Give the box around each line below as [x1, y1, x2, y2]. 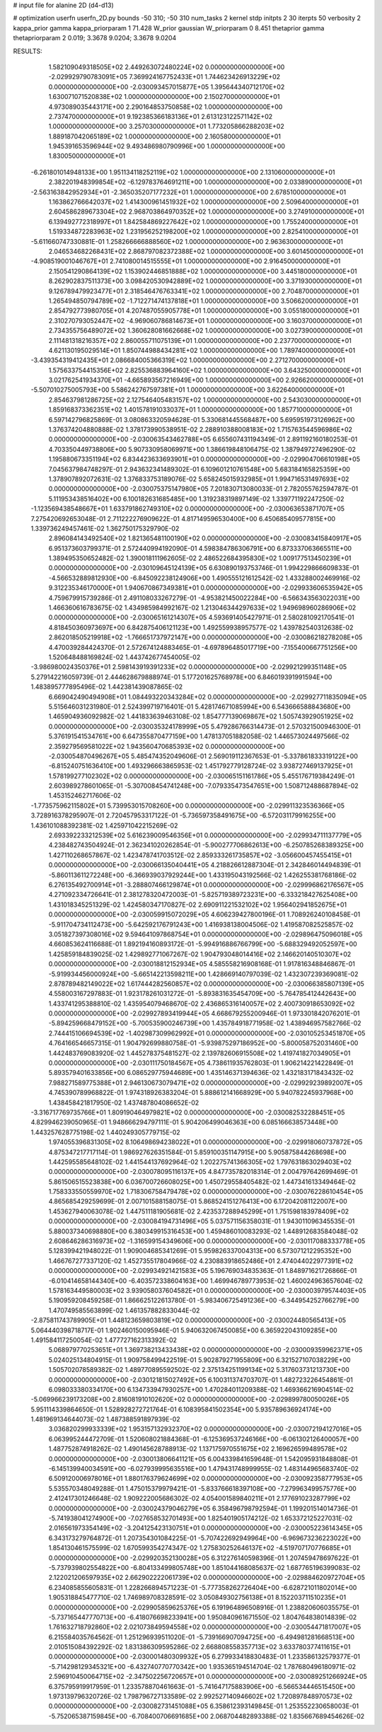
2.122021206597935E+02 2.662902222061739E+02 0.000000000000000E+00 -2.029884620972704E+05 [48, 1574, 366, 1582]
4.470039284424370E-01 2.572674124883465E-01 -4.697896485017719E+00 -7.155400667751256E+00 [48, 643, 357, 651]
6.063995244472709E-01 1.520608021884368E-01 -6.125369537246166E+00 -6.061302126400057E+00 [48, 1434, 359, 1443]
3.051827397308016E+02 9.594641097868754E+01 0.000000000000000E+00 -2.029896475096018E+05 [48, 930, 363, 938]
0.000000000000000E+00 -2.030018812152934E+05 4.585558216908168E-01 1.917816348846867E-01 [48, 960, 355, 968]
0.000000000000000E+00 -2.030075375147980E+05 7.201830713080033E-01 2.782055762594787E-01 [48, 484, 359, 493]
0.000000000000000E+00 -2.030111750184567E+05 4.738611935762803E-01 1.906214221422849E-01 [48, 1059, 354, 1067]
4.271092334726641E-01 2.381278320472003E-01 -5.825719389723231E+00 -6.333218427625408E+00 [48, 890, 358, 899]
